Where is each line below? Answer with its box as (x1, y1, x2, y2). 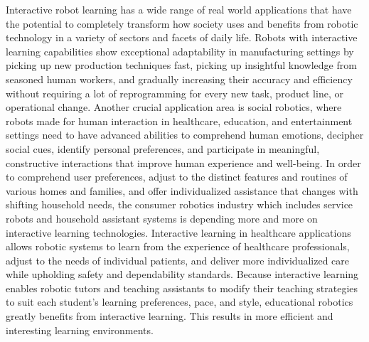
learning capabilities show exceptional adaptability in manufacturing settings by (6, 43, 354, 58)
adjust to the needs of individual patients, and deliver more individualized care (6, 252, 350, 267)
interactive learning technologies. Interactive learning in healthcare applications (6, 225, 351, 240)
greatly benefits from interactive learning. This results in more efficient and (6, 309, 333, 324)
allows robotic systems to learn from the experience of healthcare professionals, (6, 239, 350, 254)
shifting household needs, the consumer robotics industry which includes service (6, 197, 353, 212)
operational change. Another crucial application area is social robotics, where (6, 100, 342, 114)
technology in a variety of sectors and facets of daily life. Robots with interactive (6, 30, 358, 45)
